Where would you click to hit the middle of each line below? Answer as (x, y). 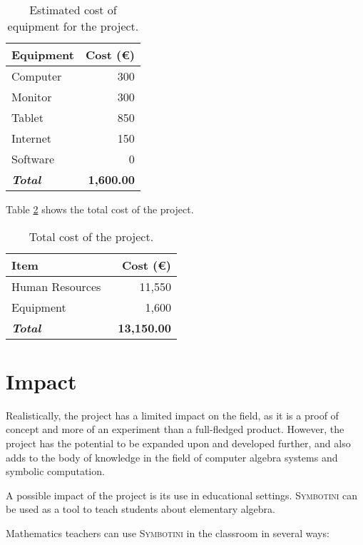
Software (33, 159)
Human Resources (56, 286)
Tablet (27, 117)
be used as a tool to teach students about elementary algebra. (140, 509)
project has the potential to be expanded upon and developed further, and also (178, 443)
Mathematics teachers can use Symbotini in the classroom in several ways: (168, 533)
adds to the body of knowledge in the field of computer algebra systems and (172, 457)
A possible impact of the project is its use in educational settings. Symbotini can (182, 495)
